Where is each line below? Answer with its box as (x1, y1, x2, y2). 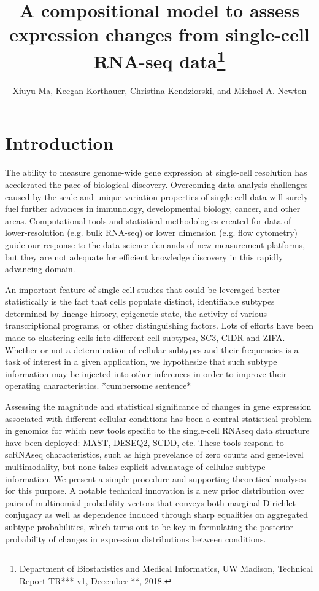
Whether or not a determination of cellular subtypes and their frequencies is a (5, 343, 299, 356)
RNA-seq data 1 (93, 45, 226, 73)
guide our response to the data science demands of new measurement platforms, (5, 238, 306, 251)
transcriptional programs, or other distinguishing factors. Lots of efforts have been (5, 319, 314, 332)
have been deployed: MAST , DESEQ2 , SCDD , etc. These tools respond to (5, 436, 284, 448)
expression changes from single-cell (9, 22, 310, 47)
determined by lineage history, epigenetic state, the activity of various (5, 307, 267, 319)
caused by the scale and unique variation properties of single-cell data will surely (5, 190, 309, 203)
